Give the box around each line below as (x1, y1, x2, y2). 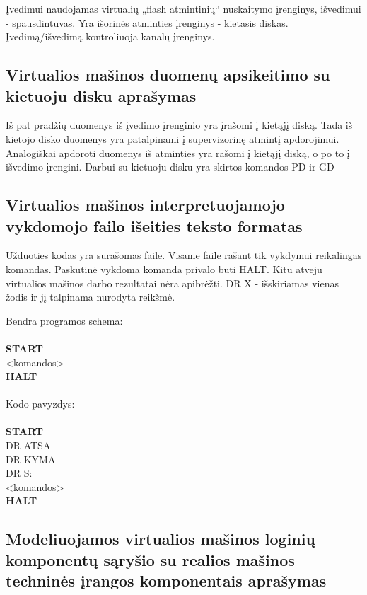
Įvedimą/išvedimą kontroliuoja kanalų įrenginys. (6, 29, 215, 44)
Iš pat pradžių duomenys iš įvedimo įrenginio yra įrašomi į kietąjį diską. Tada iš (6, 117, 353, 132)
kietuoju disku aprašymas (6, 84, 197, 106)
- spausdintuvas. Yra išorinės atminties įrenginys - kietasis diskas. (6, 15, 289, 30)
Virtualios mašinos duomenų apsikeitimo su (6, 64, 330, 86)
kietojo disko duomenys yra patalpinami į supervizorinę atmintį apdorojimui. (6, 131, 339, 146)
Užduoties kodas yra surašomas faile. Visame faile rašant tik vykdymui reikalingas (6, 248, 362, 262)
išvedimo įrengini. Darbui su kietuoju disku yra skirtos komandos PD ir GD (6, 159, 334, 174)
